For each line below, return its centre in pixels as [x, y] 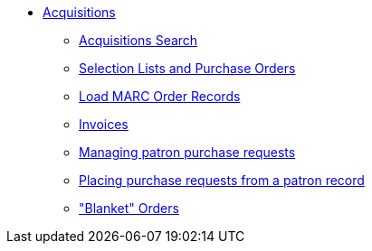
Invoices [104, 124]
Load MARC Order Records [160, 96]
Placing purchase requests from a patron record [222, 180]
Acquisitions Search [138, 40]
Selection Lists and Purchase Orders [187, 68]
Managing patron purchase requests [187, 152]
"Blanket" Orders [129, 208]
